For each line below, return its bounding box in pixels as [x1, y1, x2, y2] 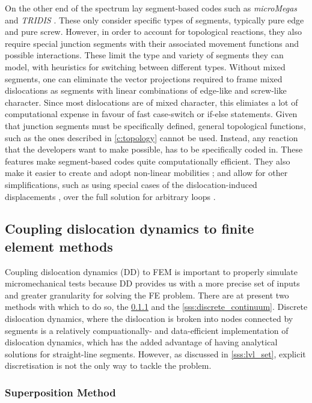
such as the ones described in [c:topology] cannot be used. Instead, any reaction [5, 131, 298, 144]
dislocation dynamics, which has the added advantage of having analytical [5, 336, 278, 348]
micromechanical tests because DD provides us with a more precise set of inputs [5, 277, 300, 289]
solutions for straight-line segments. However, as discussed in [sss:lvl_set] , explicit [5, 347, 306, 360]
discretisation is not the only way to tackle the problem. [5, 359, 212, 372]
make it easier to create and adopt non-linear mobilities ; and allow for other [5, 166, 288, 179]
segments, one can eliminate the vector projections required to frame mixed [5, 72, 283, 85]
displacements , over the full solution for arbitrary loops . [5, 190, 216, 202]
